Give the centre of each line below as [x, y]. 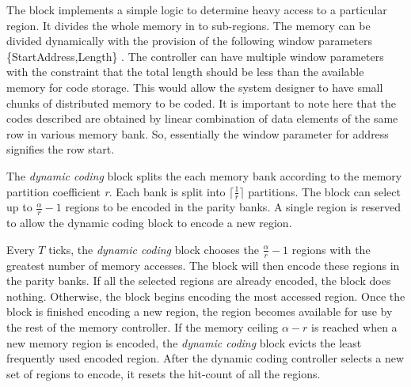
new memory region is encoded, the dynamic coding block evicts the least [184, 342]
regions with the [331, 249]
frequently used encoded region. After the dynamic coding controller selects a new [205, 358]
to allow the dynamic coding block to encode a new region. [149, 223]
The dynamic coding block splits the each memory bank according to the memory [204, 175]
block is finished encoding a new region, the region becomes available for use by [200, 311]
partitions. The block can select [324, 191]
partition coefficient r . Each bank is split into [116, 191]
